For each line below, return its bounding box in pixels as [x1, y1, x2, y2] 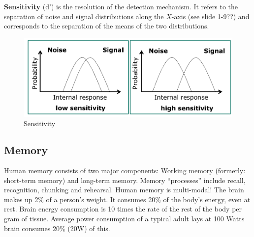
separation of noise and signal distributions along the [4, 11, 164, 21]
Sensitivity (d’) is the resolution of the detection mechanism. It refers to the [4, 1, 238, 11]
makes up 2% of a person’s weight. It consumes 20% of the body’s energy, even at [4, 194, 251, 204]
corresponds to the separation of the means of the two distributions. [4, 21, 209, 31]
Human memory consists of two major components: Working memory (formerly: [4, 165, 246, 175]
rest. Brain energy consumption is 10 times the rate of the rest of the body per [4, 204, 242, 214]
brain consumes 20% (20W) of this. [4, 223, 110, 233]
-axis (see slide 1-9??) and [171, 11, 250, 21]
